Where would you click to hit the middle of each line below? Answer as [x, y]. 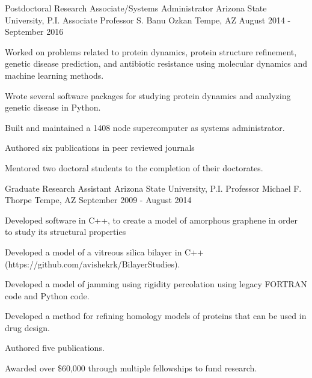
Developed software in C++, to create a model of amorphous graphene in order [151, 220]
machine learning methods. [54, 75]
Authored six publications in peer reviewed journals [100, 148]
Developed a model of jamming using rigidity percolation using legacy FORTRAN [156, 284]
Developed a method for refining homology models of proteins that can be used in [156, 316]
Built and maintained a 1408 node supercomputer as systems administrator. [145, 127]
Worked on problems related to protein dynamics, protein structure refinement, [151, 51]
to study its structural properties [66, 232]
